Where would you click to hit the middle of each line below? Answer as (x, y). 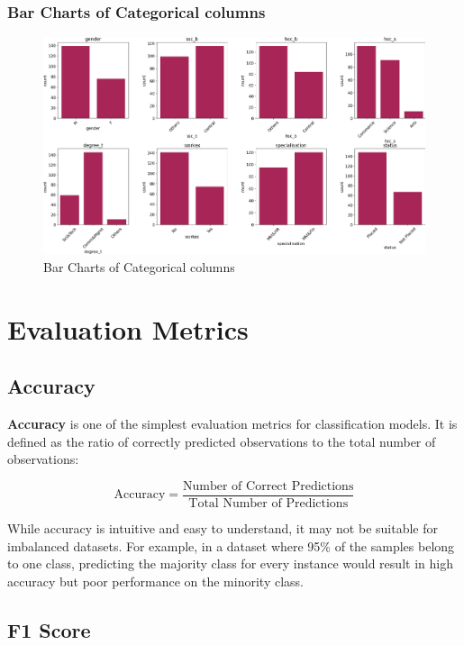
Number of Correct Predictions (268, 486)
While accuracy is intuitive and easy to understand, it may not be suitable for (223, 528)
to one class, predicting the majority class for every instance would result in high (230, 563)
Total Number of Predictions (268, 504)
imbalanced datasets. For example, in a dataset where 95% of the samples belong (231, 545)
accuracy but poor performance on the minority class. (155, 581)
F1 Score (49, 629)
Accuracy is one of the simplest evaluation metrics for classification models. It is (232, 424)
